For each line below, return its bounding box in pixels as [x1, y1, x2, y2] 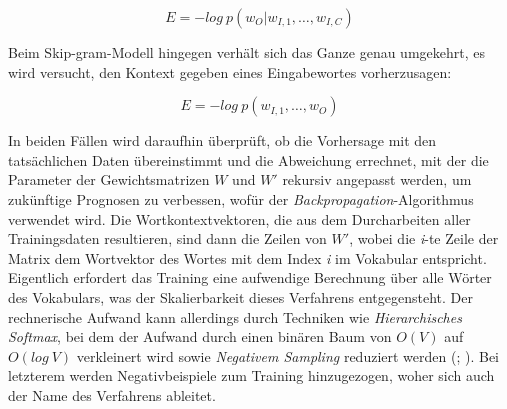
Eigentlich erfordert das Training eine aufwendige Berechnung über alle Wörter [8, 267, 492, 288]
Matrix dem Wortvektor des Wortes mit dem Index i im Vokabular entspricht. [8, 247, 487, 268]
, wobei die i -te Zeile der [349, 228, 499, 249]
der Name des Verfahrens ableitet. [8, 384, 216, 405]
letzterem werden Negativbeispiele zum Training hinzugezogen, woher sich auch [8, 365, 495, 386]
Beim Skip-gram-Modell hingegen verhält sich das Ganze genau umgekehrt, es [8, 42, 486, 62]
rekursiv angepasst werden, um [282, 169, 472, 190]
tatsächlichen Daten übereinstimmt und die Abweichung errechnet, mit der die [8, 149, 489, 170]
